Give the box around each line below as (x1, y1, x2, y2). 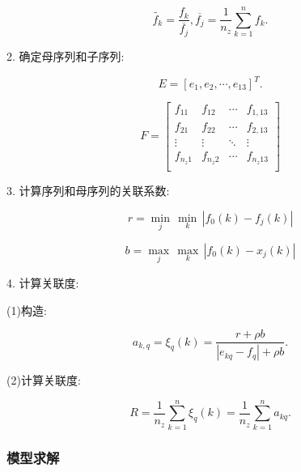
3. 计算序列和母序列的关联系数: (6, 181, 170, 198)
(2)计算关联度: (6, 372, 81, 389)
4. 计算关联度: (6, 274, 79, 291)
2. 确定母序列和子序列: (6, 47, 125, 64)
